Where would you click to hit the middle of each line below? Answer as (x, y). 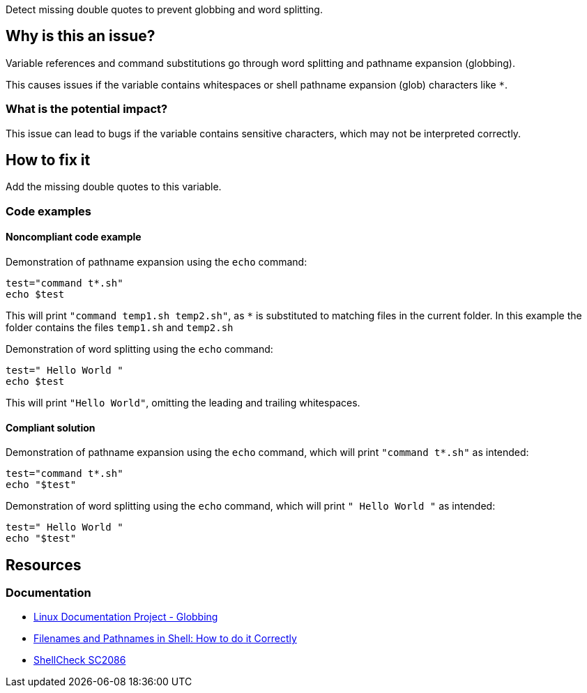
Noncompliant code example (74, 237)
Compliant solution (51, 427)
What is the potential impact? (87, 109)
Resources (44, 565)
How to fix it (48, 160)
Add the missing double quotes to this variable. (114, 187)
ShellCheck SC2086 (80, 660)
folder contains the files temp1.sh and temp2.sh (120, 328)
